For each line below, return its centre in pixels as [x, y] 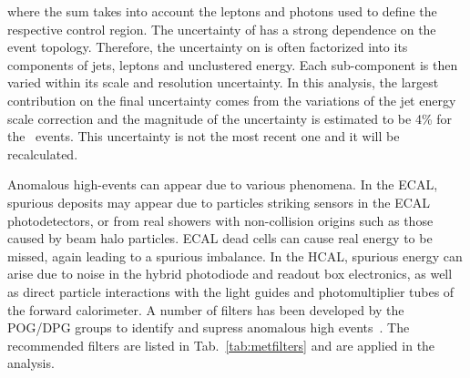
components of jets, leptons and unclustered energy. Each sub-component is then [233, 64]
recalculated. [43, 153]
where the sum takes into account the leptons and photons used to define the [222, 11]
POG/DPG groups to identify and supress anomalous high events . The [209, 327]
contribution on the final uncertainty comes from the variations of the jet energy [232, 100]
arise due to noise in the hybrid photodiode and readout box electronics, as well [230, 274]
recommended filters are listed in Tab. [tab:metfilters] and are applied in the [221, 345]
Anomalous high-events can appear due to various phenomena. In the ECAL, [223, 184]
